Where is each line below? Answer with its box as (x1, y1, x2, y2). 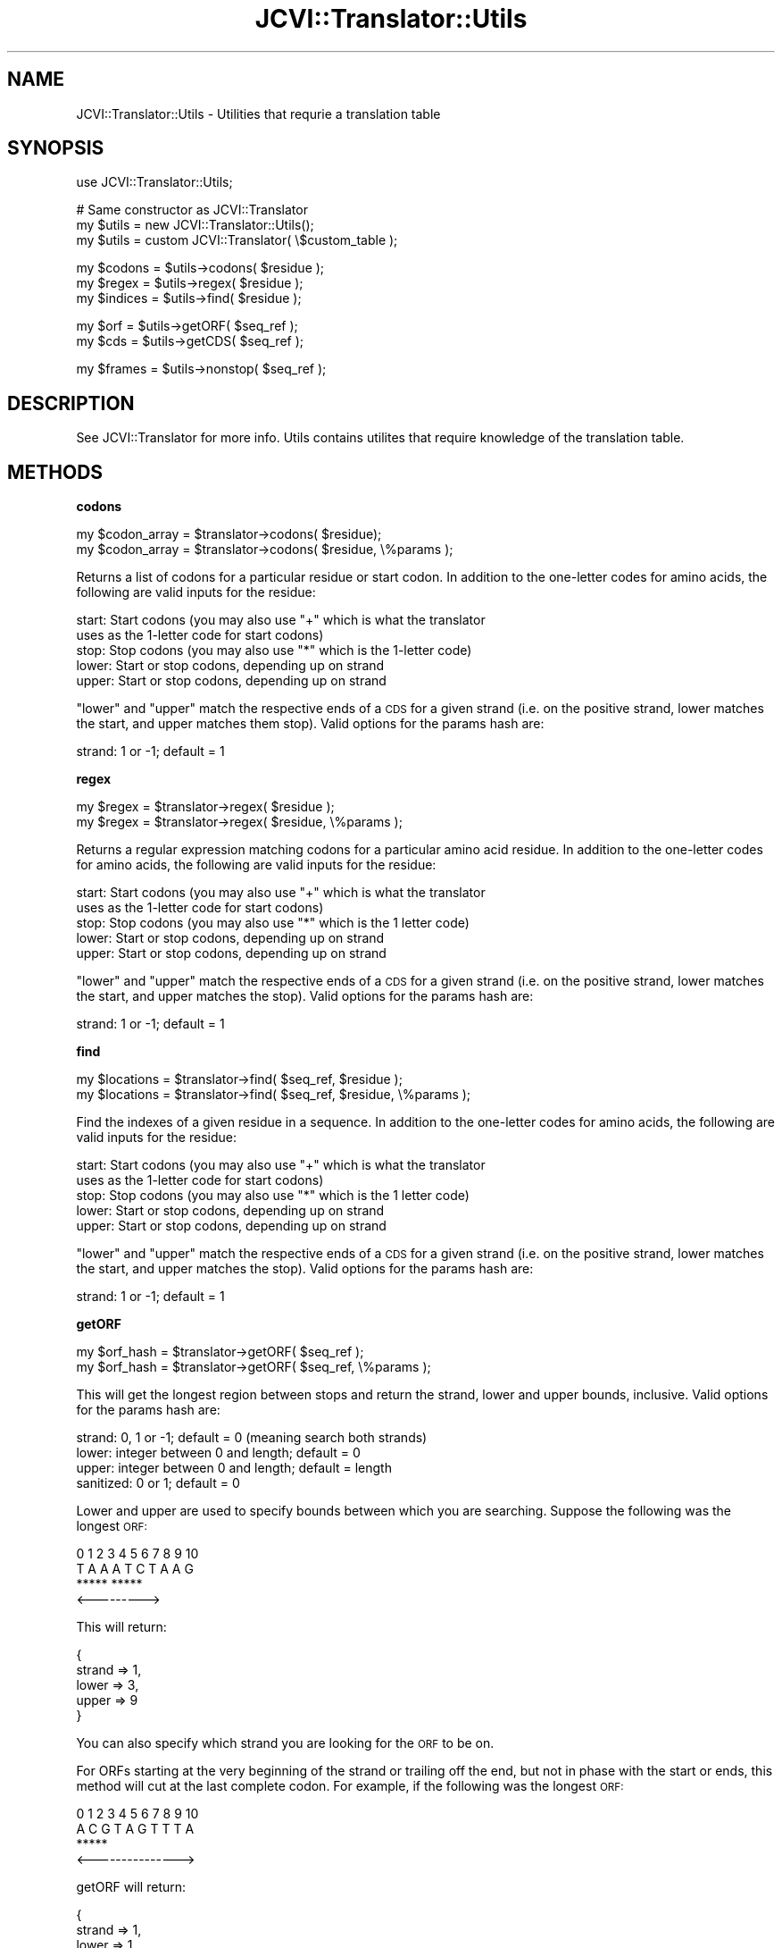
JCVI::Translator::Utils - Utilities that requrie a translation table (76, 105, 441, 122)
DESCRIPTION (7, 391, 135, 415)
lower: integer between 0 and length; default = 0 (76, 1445, 361, 1461)
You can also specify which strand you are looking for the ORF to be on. (76, 1735, 495, 1751)
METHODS (7, 460, 104, 483)
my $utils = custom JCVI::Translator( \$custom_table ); (76, 232, 398, 248)
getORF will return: (76, 1879, 187, 1895)
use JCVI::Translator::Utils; (76, 174, 233, 190)
